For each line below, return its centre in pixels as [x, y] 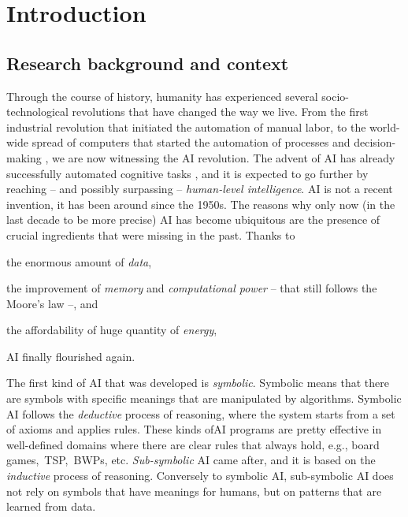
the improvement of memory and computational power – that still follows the [192, 288]
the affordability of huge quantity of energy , [112, 330]
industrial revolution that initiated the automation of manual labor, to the [186, 126]
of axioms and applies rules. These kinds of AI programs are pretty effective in [194, 429]
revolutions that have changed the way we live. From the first [220, 112]
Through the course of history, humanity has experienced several [162, 96]
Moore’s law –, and [52, 303]
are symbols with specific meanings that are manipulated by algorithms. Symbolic [204, 398]
